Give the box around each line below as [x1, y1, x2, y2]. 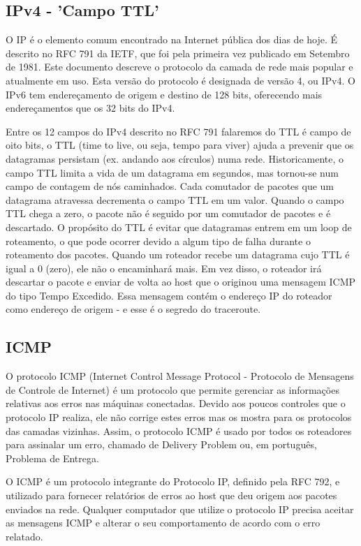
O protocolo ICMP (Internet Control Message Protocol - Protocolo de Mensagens [6, 369, 354, 383]
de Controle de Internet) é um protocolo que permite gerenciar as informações [6, 382, 339, 397]
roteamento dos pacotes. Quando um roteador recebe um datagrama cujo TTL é [6, 247, 350, 262]
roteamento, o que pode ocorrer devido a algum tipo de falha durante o [6, 233, 311, 248]
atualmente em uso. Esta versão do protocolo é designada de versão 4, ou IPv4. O [6, 73, 355, 87]
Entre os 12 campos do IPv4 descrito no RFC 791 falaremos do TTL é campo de [6, 124, 351, 138]
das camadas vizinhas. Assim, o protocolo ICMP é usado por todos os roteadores [6, 423, 352, 438]
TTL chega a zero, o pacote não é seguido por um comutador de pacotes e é [6, 206, 331, 221]
